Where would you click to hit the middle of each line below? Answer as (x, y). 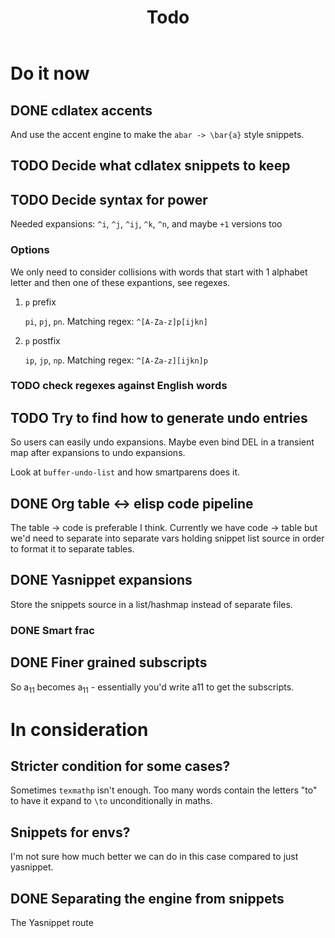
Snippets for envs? (70, 832)
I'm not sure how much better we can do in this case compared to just (154, 857)
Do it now (50, 73)
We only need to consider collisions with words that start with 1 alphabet (159, 272)
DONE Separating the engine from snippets (147, 898)
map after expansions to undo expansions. (98, 453)
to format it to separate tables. (72, 549)
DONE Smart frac (52, 630)
